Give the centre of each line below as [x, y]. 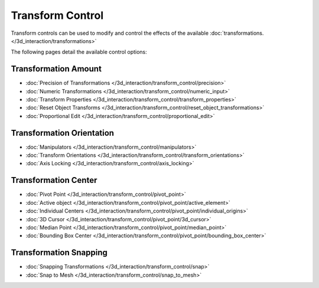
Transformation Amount [56, 69]
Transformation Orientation [63, 133]
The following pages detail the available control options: [79, 52]
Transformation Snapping [59, 253]
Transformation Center [54, 180]
